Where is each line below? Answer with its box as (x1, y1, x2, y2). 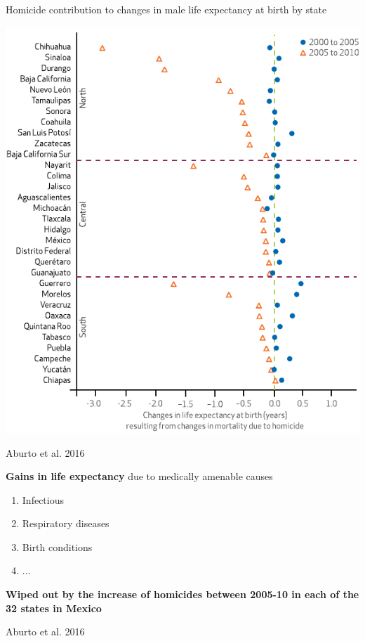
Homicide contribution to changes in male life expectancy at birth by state (6, 2, 327, 16)
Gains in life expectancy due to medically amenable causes (6, 469, 273, 484)
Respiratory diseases (22, 516, 109, 531)
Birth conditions (22, 539, 93, 554)
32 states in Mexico (6, 600, 102, 615)
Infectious (22, 492, 64, 507)
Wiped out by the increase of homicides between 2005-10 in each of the (6, 587, 359, 602)
